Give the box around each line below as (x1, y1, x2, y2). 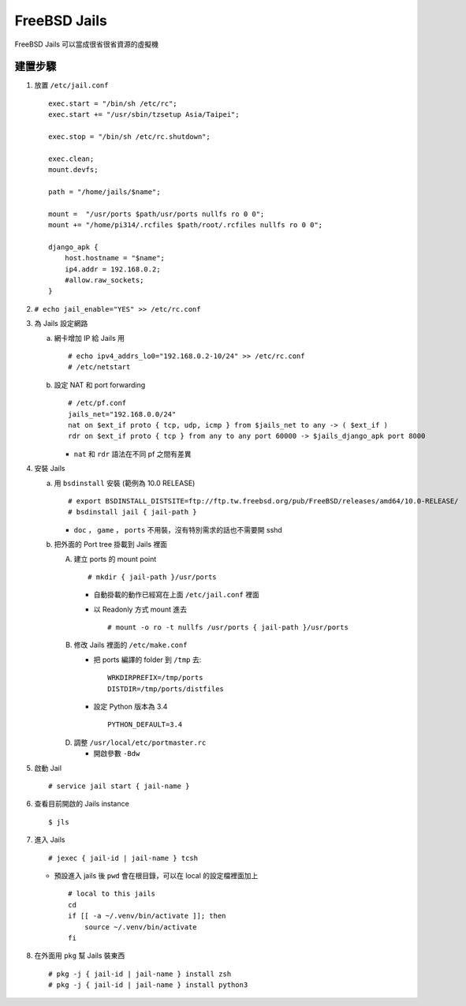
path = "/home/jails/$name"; (48, 187, 161, 196)
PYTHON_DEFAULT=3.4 (107, 720, 183, 729)
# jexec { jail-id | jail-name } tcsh (48, 853, 199, 862)
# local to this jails (68, 889, 156, 899)
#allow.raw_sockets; (64, 276, 144, 285)
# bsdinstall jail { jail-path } (68, 507, 197, 517)
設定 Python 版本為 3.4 (93, 702, 168, 712)
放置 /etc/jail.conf (34, 80, 109, 90)
